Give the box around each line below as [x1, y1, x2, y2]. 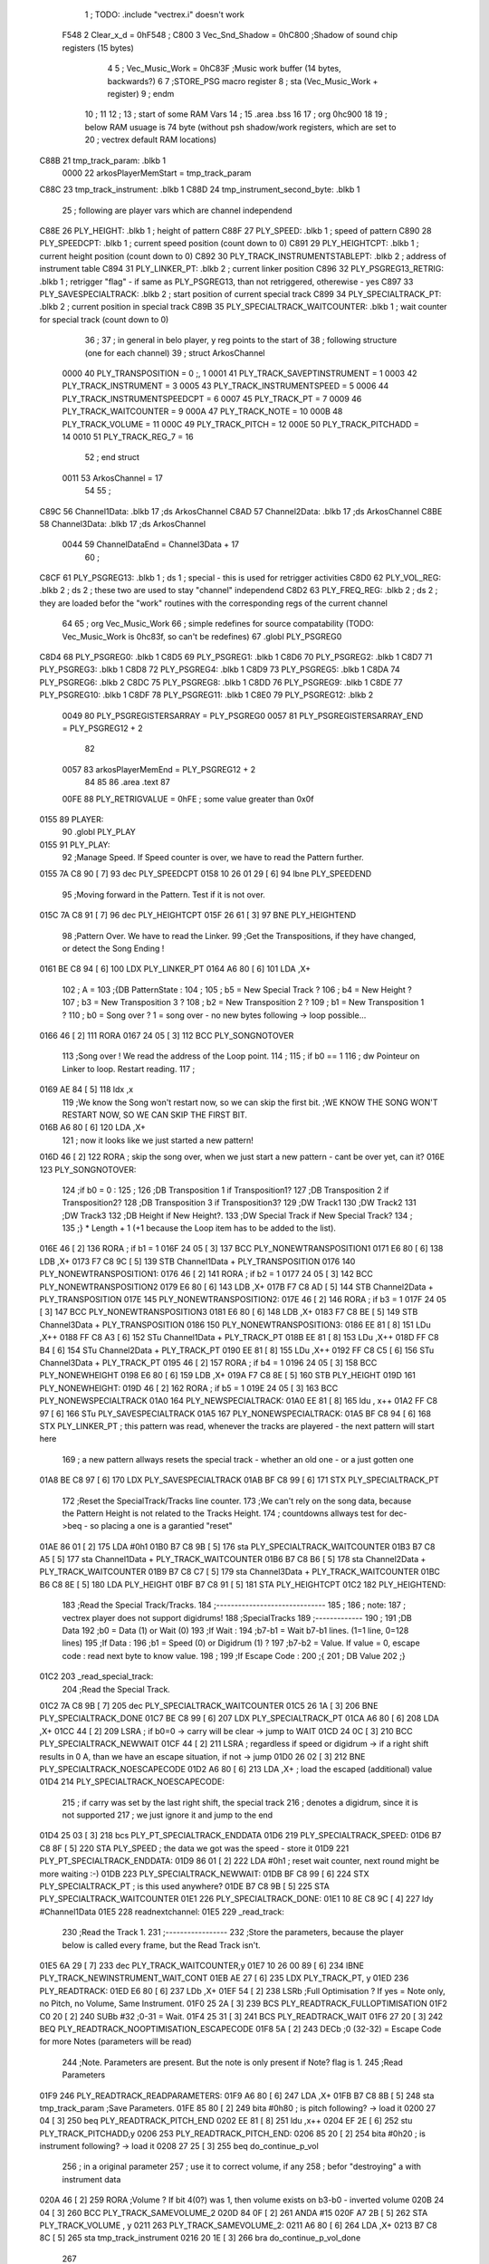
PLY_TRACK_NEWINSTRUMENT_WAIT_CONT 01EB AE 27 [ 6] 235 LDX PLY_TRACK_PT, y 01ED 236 [39, 1972, 409, 1983]
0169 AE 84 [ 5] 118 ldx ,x [39, 1084, 134, 1095]
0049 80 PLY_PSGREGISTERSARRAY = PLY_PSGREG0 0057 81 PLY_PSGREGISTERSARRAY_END [62, 710, 424, 721]
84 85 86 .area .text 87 [84, 777, 171, 788]
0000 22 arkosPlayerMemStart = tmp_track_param [62, 168, 252, 178]
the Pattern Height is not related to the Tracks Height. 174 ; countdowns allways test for [62, 1508, 388, 1519]
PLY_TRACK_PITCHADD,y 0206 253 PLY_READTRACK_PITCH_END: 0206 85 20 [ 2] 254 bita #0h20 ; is [39, 2128, 426, 2139]
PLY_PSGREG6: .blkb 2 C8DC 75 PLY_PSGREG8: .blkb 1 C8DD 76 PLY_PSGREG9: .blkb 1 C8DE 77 [39, 676, 403, 687]
